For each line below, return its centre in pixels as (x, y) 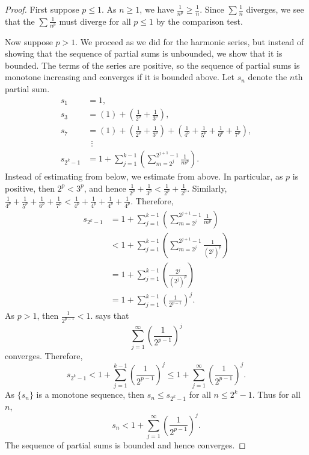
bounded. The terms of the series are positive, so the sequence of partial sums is (152, 65)
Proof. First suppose (42, 9)
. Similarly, (207, 188)
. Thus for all (276, 394)
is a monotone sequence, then (90, 394)
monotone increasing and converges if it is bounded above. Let (120, 77)
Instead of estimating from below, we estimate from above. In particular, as (144, 176)
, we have (157, 9)
